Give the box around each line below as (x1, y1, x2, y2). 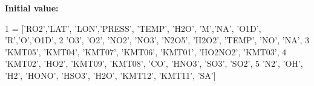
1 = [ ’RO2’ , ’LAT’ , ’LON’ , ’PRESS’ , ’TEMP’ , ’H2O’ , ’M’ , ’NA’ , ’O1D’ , (5, 22, 261, 34)
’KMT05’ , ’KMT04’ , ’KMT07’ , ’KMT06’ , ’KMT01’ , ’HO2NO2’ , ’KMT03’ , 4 (5, 45, 287, 58)
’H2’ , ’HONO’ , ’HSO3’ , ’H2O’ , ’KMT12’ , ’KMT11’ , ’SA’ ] (5, 69, 216, 81)
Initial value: (5, 2, 59, 14)
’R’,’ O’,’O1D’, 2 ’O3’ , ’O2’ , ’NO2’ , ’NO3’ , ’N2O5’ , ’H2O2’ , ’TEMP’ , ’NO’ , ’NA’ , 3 (5, 34, 310, 46)
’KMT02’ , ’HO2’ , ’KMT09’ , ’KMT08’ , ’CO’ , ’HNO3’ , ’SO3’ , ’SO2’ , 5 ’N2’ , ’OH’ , (5, 57, 303, 70)
